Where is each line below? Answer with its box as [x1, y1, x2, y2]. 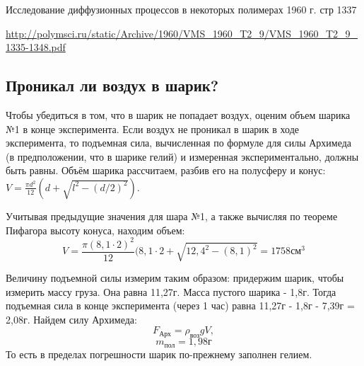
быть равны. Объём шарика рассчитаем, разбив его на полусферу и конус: [6, 163, 326, 178]
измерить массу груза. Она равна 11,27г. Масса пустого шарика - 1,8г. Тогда [6, 284, 336, 299]
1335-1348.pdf [6, 40, 66, 55]
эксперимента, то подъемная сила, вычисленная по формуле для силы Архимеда [6, 135, 352, 150]
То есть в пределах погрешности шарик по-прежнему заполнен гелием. [6, 346, 312, 361]
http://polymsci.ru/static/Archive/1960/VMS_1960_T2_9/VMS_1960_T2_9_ [6, 25, 358, 40]
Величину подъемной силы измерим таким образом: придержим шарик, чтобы [6, 270, 344, 285]
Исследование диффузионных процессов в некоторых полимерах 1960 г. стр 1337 [6, 2, 357, 16]
